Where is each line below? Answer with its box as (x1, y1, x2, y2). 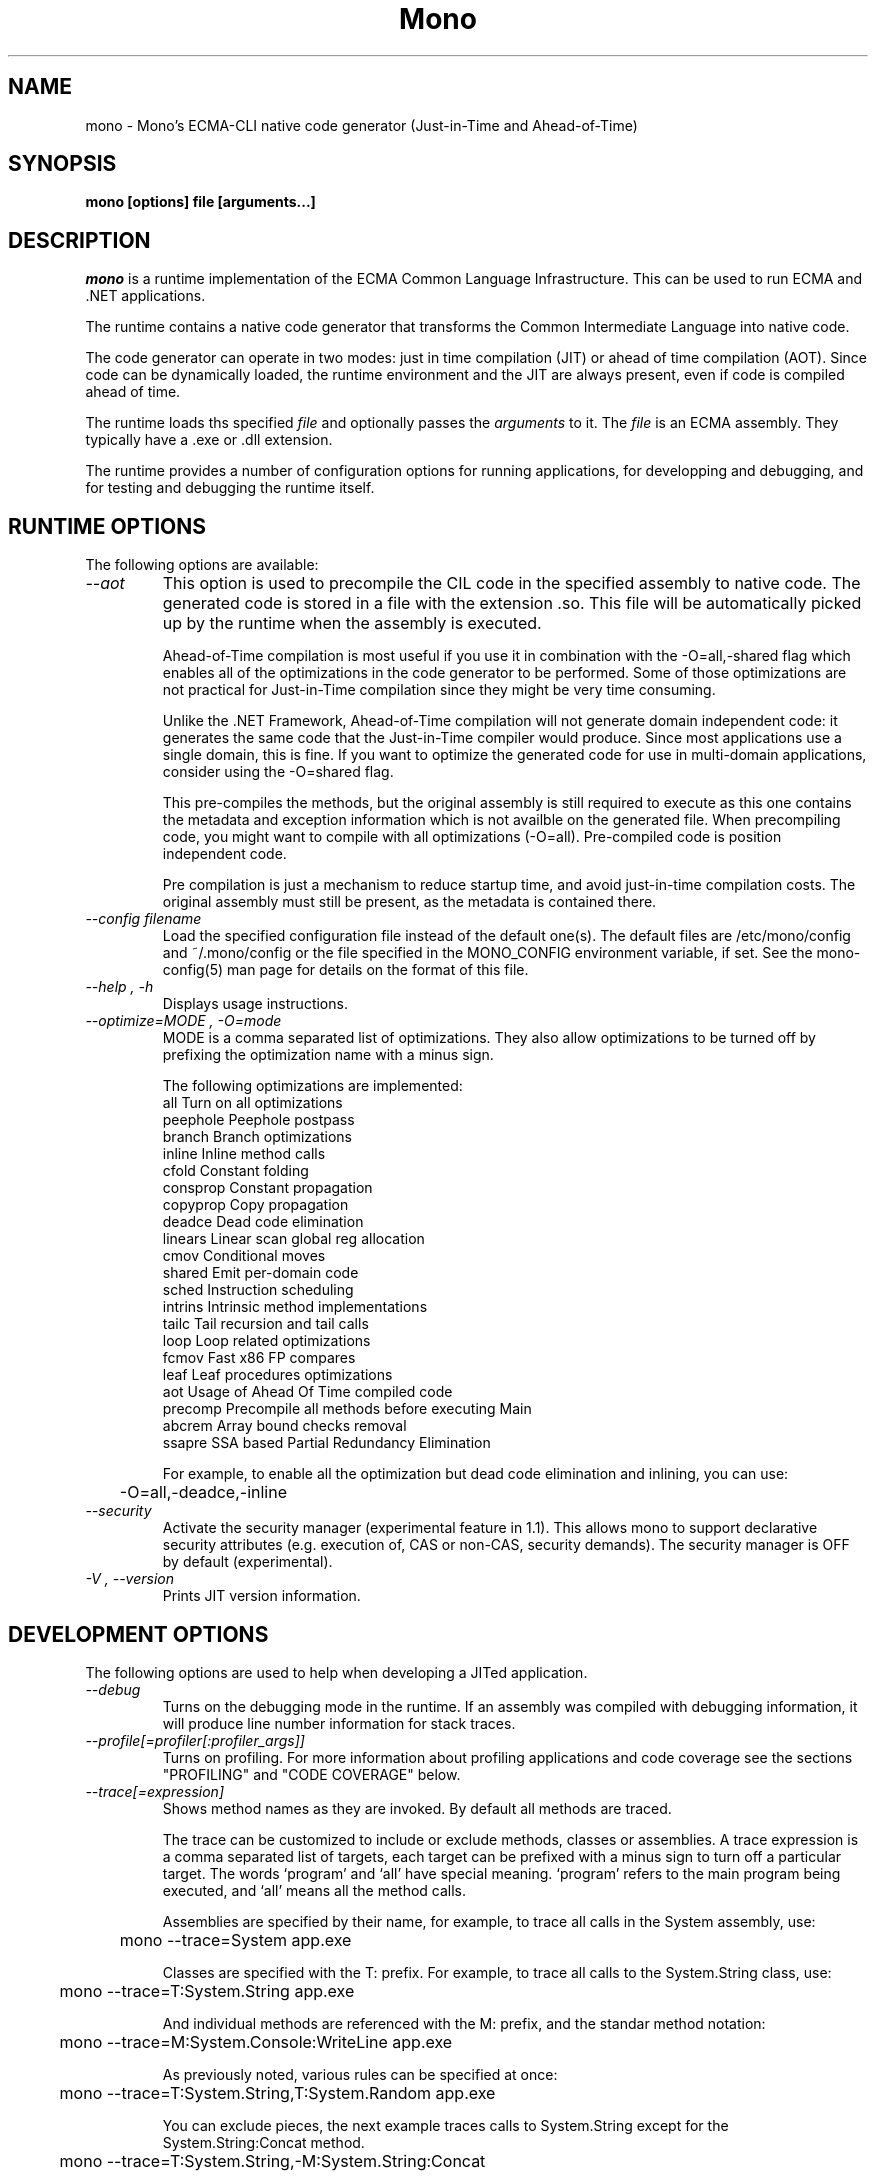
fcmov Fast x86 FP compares (162, 1349, 356, 1367)
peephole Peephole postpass (162, 1111, 355, 1129)
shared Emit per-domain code (162, 1264, 359, 1282)
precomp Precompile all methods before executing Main (162, 1400, 532, 1418)
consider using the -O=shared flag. (162, 763, 394, 781)
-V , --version (85, 1570, 174, 1588)
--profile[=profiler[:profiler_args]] (85, 1731, 305, 1749)
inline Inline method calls (162, 1145, 326, 1163)
